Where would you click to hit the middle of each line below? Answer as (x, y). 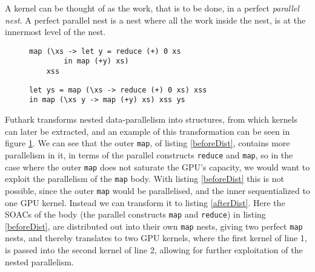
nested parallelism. (39, 261)
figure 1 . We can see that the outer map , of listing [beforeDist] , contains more (148, 143)
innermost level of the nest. (55, 32)
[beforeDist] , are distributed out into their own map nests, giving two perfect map (154, 226)
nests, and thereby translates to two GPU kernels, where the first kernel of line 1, (156, 238)
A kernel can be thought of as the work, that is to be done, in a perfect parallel (152, 8)
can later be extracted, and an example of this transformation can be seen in (148, 131)
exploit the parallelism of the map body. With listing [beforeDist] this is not (144, 179)
